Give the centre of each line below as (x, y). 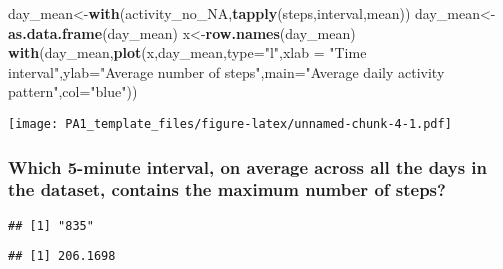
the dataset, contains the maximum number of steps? (227, 189)
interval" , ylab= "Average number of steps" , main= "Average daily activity (226, 71)
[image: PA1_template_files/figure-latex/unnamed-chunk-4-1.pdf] (230, 123)
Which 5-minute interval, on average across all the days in (248, 166)
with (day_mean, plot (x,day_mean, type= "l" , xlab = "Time (187, 52)
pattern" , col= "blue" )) (73, 91)
